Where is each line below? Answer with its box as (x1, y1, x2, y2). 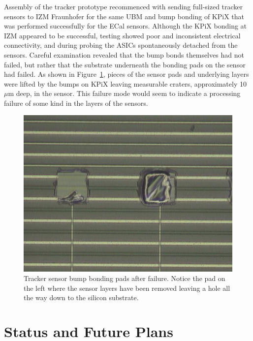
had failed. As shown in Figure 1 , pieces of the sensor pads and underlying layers (4, 69, 249, 79)
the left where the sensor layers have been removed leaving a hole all (24, 282, 230, 293)
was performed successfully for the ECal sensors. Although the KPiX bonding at (4, 21, 247, 31)
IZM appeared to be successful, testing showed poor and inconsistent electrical (4, 30, 241, 40)
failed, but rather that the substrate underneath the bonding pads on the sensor (4, 59, 246, 69)
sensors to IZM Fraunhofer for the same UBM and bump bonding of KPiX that (4, 11, 244, 21)
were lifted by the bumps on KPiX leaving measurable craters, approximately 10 (4, 78, 247, 89)
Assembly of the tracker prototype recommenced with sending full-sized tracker (4, 1, 243, 11)
